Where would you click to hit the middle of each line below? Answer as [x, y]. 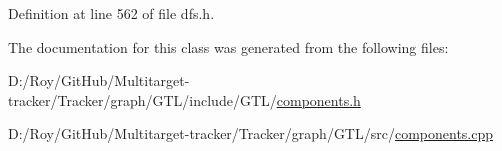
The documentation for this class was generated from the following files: [228, 46]
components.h [318, 99]
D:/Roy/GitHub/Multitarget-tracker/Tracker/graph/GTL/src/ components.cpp [251, 133]
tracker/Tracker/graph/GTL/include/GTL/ [142, 99]
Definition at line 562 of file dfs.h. [111, 13]
